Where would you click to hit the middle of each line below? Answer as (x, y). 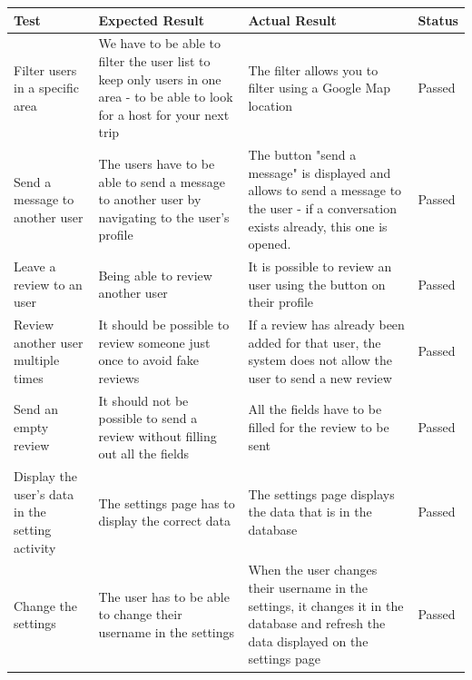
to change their (140, 614)
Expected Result (151, 20)
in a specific (47, 88)
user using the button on (317, 284)
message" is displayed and (320, 172)
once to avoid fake (148, 360)
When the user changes (313, 570)
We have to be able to (159, 43)
